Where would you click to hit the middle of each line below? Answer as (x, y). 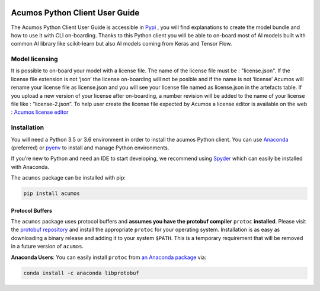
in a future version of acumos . (47, 247)
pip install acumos (52, 194)
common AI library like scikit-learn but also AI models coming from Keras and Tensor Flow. (121, 44)
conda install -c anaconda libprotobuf (81, 273)
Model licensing (35, 59)
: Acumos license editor (40, 112)
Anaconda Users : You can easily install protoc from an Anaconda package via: (109, 257)
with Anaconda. (30, 167)
